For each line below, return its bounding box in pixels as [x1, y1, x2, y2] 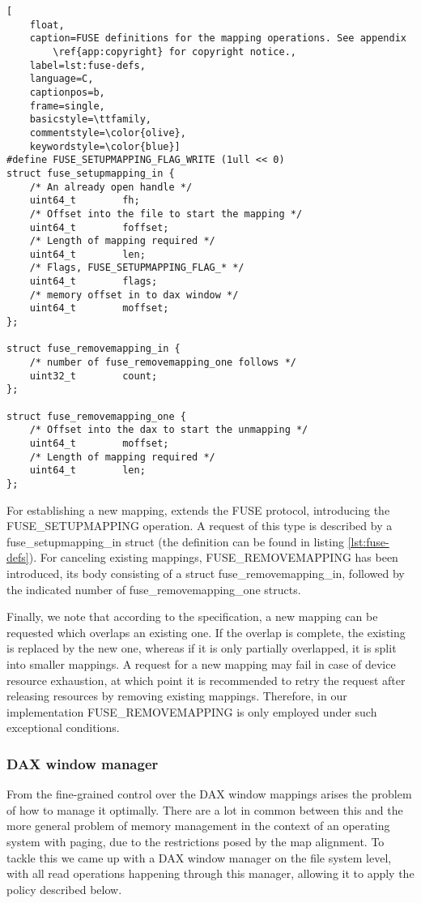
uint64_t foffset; [29, 221, 169, 233]
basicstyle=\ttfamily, [29, 113, 151, 126]
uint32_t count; [29, 370, 158, 382]
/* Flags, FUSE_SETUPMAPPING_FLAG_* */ [29, 262, 245, 274]
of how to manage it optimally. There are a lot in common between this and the [6, 801, 403, 818]
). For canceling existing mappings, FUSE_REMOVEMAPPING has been [28, 549, 398, 566]
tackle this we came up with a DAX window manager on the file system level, [6, 849, 392, 866]
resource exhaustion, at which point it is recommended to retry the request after [6, 671, 406, 688]
